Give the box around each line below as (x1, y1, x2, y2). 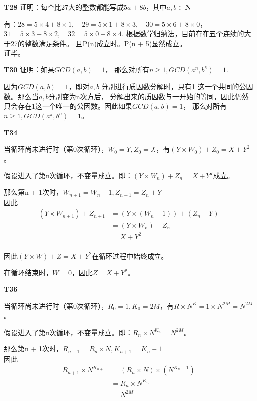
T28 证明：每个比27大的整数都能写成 (4, 2, 124, 12)
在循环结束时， (4, 267, 52, 278)
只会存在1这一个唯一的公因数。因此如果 (4, 101, 132, 111)
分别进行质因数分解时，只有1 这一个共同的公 (101, 81, 246, 91)
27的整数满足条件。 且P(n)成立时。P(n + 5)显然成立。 (10, 38, 187, 48)
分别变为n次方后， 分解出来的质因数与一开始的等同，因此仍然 (48, 91, 249, 101)
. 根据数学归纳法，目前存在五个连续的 (122, 28, 244, 39)
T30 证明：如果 (4, 64, 54, 74)
